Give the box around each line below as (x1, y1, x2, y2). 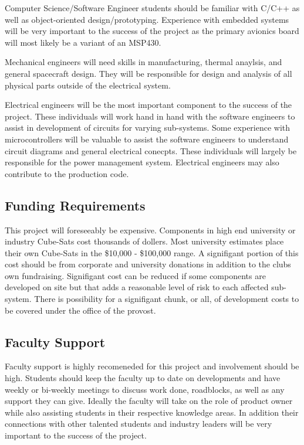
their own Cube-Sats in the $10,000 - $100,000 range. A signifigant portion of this (5, 246, 299, 259)
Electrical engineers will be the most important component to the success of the (5, 98, 292, 111)
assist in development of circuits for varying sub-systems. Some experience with (5, 121, 291, 134)
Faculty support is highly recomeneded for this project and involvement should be (5, 360, 299, 372)
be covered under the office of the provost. (5, 304, 156, 316)
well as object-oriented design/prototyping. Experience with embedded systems (5, 13, 289, 25)
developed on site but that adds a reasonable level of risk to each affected (5, 281, 269, 293)
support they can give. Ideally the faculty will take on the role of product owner (5, 395, 293, 407)
